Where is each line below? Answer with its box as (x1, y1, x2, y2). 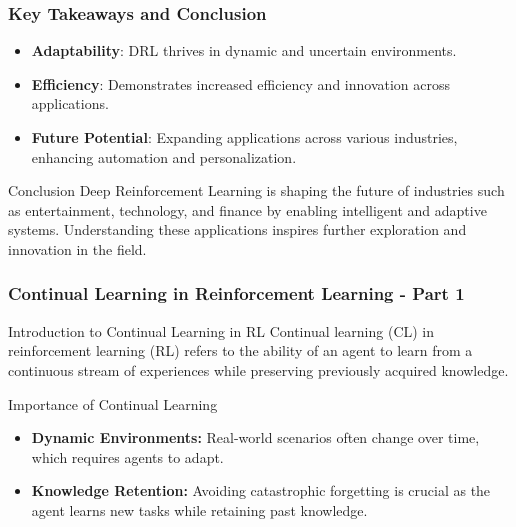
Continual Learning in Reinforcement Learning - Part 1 (8, 281, 465, 306)
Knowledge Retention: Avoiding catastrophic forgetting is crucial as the (31, 480, 491, 501)
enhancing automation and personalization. (31, 146, 297, 167)
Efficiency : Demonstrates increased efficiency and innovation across (31, 73, 451, 94)
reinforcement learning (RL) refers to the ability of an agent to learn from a (8, 340, 473, 361)
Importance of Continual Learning (8, 393, 218, 414)
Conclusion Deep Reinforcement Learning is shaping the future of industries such (8, 180, 505, 201)
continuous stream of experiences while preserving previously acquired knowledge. (8, 359, 509, 380)
